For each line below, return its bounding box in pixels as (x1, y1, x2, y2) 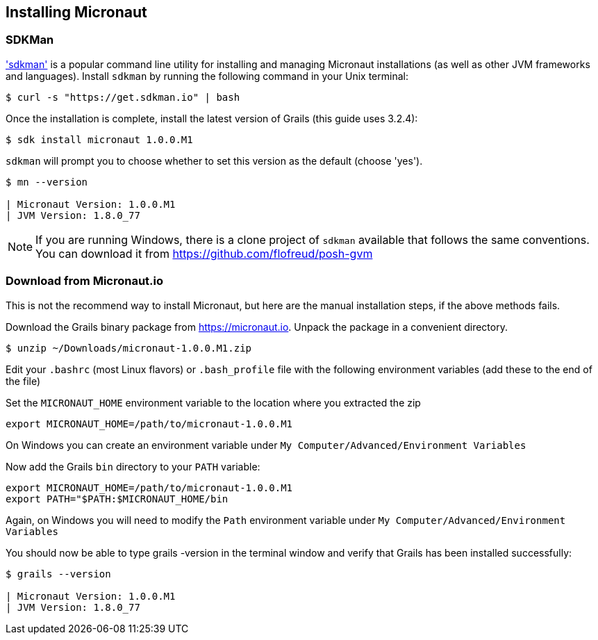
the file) (6, 375, 41, 387)
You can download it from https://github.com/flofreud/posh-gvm (35, 246, 373, 261)
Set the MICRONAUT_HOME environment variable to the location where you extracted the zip (6, 396, 421, 409)
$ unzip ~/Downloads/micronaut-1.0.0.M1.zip (6, 342, 252, 354)
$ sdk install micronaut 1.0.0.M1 (6, 133, 193, 145)
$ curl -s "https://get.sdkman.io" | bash (6, 91, 240, 103)
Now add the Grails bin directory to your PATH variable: (6, 460, 260, 473)
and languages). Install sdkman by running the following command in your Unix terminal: (6, 69, 408, 82)
